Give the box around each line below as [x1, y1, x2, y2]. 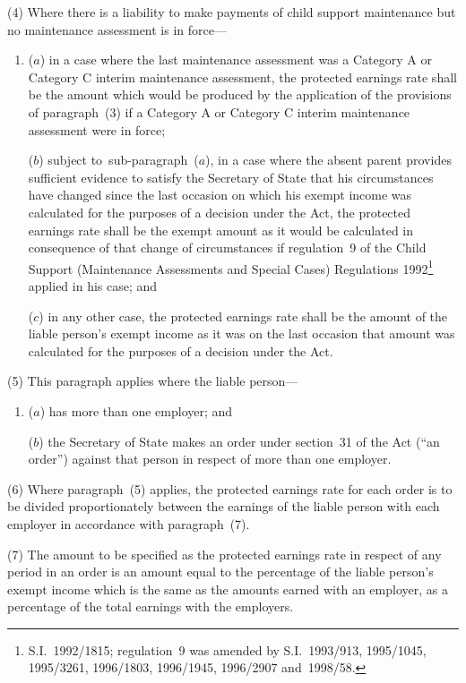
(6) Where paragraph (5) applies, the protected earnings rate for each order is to [7, 479, 453, 498]
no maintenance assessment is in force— [7, 20, 227, 38]
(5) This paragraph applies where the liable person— [7, 371, 298, 390]
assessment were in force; [28, 120, 166, 139]
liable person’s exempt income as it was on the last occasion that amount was [28, 324, 455, 343]
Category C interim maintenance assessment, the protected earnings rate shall [28, 67, 457, 86]
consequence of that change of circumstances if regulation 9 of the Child [28, 238, 427, 257]
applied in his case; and [28, 276, 158, 295]
